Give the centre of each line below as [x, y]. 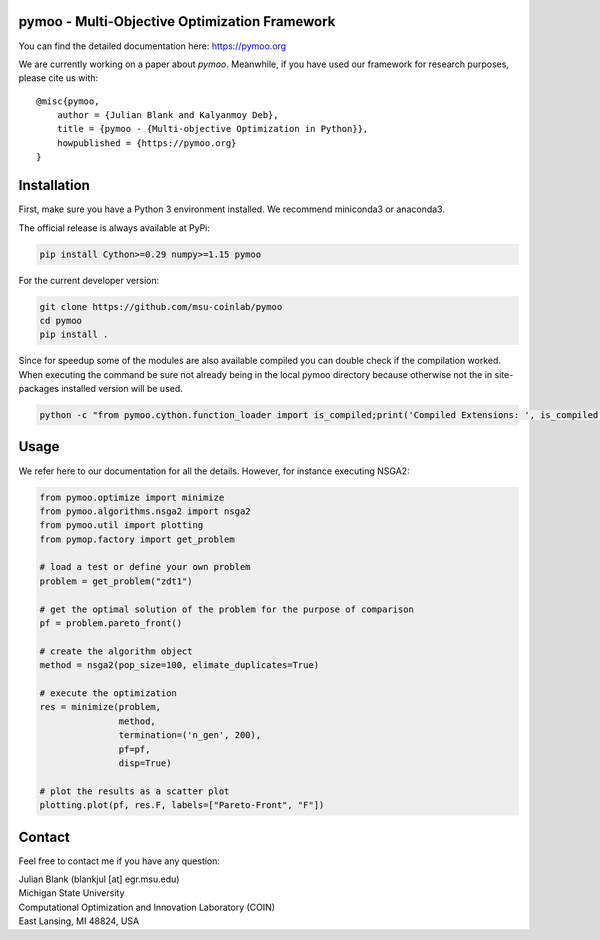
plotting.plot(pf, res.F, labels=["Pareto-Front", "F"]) [182, 805]
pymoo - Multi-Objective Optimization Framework [177, 21]
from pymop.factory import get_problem [137, 539]
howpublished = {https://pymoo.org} [146, 143]
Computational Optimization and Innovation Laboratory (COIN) [146, 907]
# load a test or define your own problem [145, 567]
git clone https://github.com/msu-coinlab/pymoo [161, 306]
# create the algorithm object [116, 651]
